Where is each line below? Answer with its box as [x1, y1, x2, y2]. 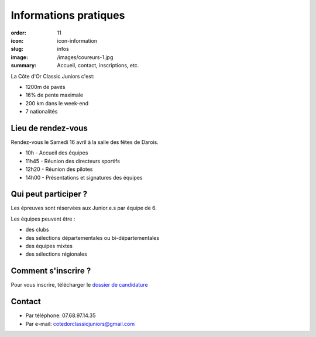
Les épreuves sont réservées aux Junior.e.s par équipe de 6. [11, 205, 157, 212]
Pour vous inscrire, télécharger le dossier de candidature [11, 281, 149, 288]
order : [11, 29, 26, 36]
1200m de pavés [25, 83, 66, 90]
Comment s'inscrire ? [11, 266, 91, 276]
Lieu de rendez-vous [11, 123, 88, 133]
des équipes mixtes [25, 243, 73, 249]
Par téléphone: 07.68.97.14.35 [25, 312, 96, 319]
